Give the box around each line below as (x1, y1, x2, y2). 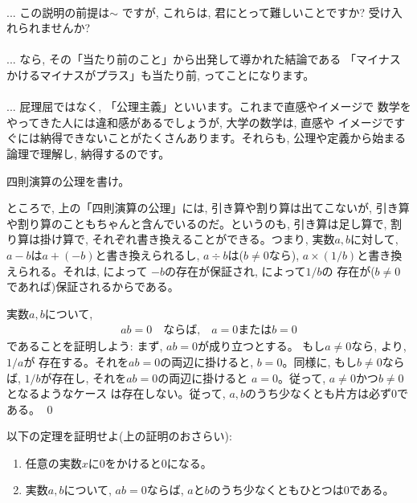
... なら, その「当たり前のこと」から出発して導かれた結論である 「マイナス (6, 51, 401, 67)
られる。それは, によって (17, 262, 148, 279)
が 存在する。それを (23, 353, 129, 370)
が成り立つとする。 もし (198, 337, 325, 354)
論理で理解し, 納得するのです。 (6, 145, 170, 162)
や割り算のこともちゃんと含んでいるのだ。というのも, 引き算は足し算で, (6, 215, 387, 231)
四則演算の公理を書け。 (6, 172, 130, 189)
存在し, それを (51, 369, 127, 386)
